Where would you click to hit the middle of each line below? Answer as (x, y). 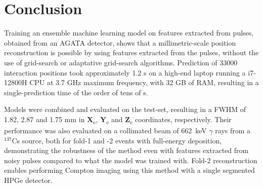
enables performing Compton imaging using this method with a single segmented (129, 170)
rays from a (233, 130)
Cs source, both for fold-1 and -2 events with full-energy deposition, (117, 140)
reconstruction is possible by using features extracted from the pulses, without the (131, 52)
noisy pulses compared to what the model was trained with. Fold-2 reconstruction (131, 160)
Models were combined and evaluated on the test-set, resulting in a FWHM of (125, 109)
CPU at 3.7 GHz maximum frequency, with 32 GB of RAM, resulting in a (144, 82)
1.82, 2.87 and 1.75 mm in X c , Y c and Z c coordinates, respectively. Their (118, 120)
